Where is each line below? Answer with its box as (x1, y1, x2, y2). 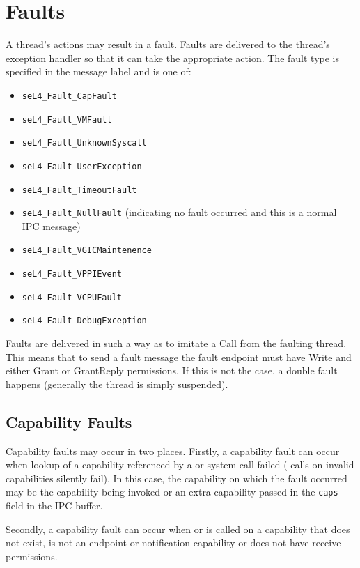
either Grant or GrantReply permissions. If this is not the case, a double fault (6, 363, 338, 378)
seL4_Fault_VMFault (22, 114, 112, 125)
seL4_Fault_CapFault (22, 91, 117, 101)
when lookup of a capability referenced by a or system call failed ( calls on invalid (6, 457, 354, 472)
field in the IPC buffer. (6, 498, 103, 513)
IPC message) (22, 218, 81, 233)
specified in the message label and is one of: (6, 64, 191, 79)
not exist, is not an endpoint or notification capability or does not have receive (6, 535, 341, 550)
